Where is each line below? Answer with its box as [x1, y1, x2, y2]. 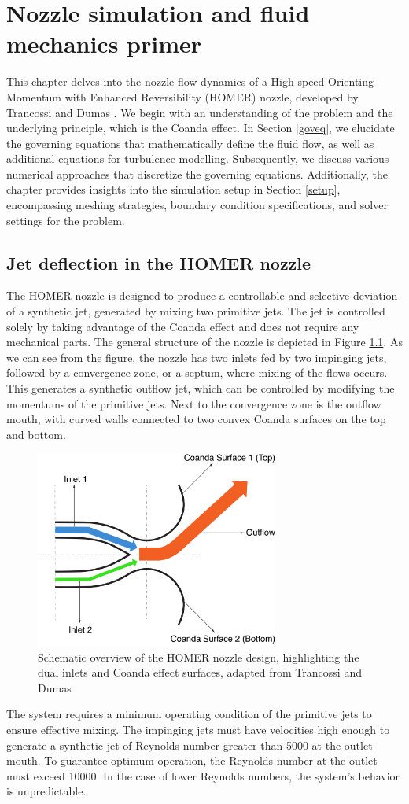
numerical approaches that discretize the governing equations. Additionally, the [6, 165, 388, 182]
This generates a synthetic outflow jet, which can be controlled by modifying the [6, 380, 395, 396]
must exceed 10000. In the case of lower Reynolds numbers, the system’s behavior [6, 767, 400, 784]
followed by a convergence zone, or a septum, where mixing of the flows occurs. [6, 364, 388, 381]
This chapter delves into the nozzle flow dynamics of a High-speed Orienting [6, 73, 374, 90]
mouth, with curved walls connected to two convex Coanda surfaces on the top [6, 411, 386, 427]
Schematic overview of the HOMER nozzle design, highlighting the [38, 648, 359, 665]
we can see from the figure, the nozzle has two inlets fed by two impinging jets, [6, 349, 387, 365]
